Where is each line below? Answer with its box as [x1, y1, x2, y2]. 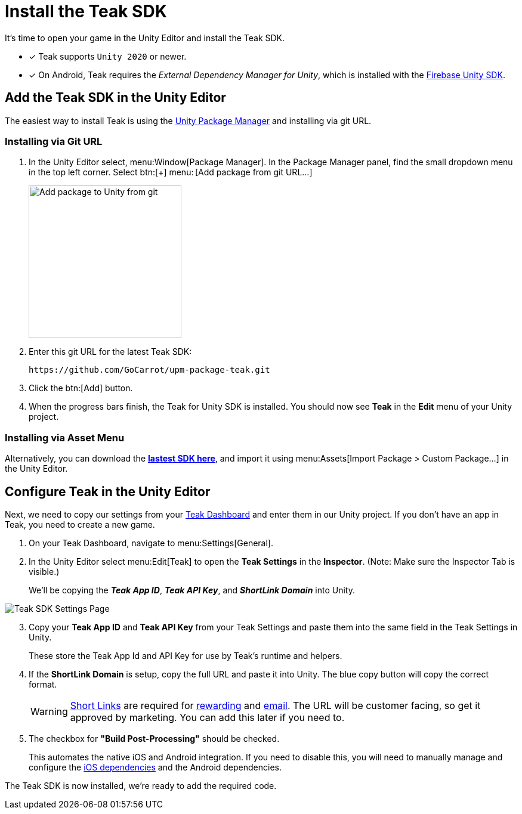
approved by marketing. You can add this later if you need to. [70, 711, 345, 723]
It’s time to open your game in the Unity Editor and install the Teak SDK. [5, 32, 285, 43]
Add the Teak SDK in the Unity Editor [5, 90, 226, 106]
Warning [30, 705, 68, 717]
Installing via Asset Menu [5, 431, 125, 444]
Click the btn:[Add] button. [29, 383, 133, 394]
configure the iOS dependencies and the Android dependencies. [29, 762, 282, 772]
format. [29, 679, 57, 689]
